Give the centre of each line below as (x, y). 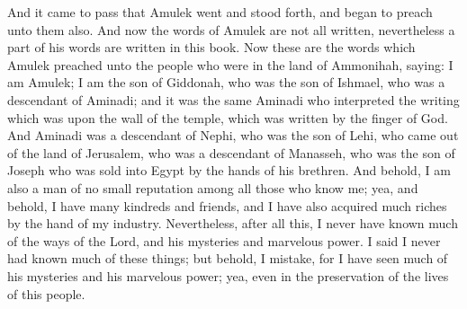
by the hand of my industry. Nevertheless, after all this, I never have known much (233, 223)
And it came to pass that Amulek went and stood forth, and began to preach (220, 12)
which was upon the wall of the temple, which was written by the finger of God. (228, 117)
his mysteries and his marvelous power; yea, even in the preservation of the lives (228, 275)
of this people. (46, 293)
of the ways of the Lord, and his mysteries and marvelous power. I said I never (224, 240)
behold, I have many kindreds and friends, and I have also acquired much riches (227, 205)
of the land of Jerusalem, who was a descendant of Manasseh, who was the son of (231, 152)
